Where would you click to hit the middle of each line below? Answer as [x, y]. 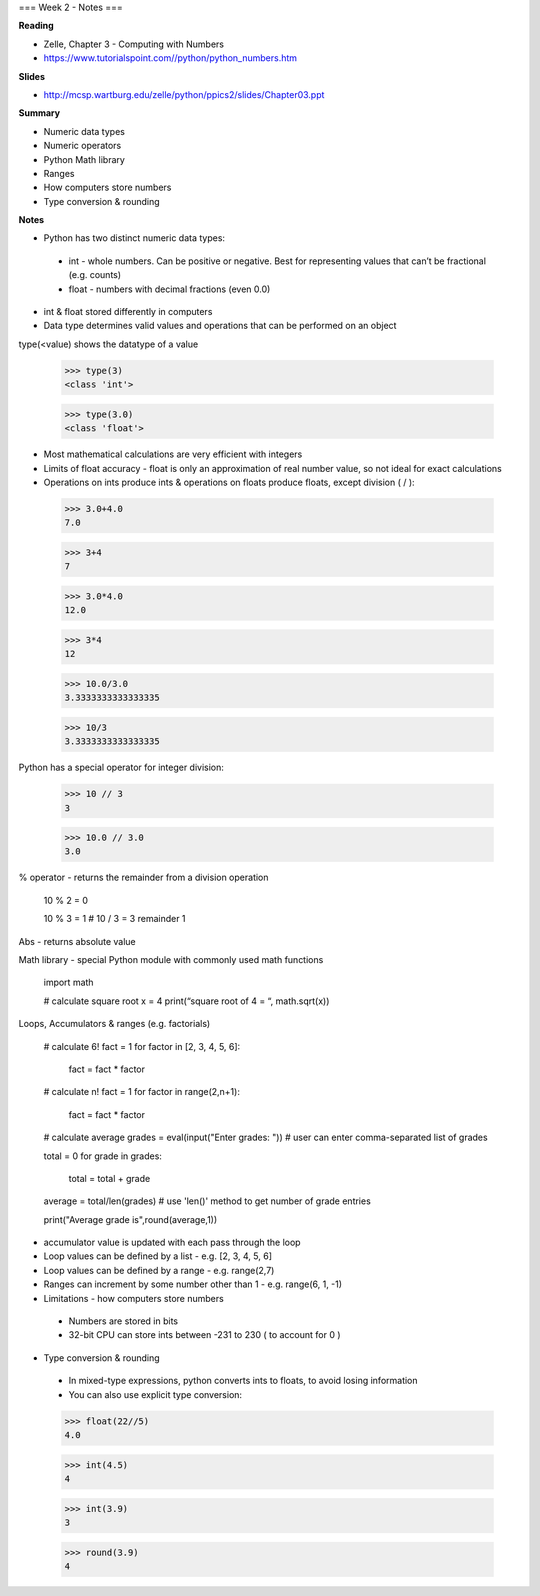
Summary [39, 113]
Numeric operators [82, 146]
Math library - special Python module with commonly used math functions [171, 960]
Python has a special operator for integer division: [121, 767]
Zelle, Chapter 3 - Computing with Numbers [134, 44]
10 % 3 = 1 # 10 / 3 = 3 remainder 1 [114, 919]
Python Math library [84, 159]
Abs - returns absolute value [77, 941]
